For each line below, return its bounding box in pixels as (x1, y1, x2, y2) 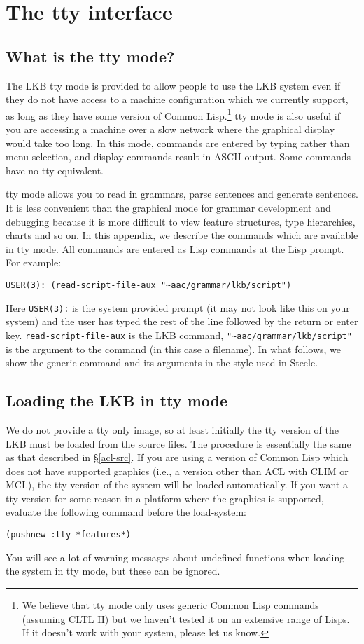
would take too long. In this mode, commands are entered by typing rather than (6, 135, 350, 150)
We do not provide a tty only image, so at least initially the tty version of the (6, 422, 339, 437)
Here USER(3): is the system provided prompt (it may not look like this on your (6, 300, 350, 315)
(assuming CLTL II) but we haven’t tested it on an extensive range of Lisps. (22, 611, 350, 626)
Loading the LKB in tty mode (6, 390, 227, 411)
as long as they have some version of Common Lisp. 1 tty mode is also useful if (6, 106, 340, 123)
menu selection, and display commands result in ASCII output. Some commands (6, 149, 351, 164)
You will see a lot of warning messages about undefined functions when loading (6, 549, 345, 564)
